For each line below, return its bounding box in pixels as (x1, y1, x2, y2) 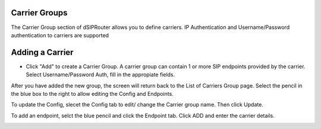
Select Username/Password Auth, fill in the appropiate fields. (26, 71, 175, 78)
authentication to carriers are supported (11, 31, 109, 38)
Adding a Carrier (11, 47, 74, 57)
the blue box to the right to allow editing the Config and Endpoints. (11, 90, 174, 97)
